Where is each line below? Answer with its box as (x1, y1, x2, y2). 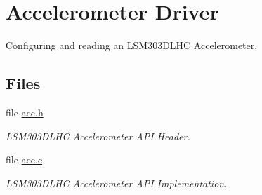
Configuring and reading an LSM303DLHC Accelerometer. (6, 38, 258, 53)
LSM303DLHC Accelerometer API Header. (6, 128, 190, 143)
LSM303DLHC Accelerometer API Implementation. (6, 175, 228, 190)
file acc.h (6, 105, 44, 119)
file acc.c (6, 152, 43, 167)
